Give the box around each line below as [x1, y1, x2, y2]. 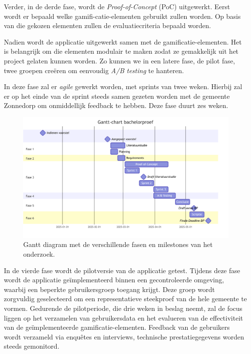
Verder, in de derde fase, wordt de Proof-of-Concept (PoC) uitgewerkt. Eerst [4, 1, 230, 11]
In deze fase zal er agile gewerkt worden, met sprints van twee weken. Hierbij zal [4, 81, 242, 92]
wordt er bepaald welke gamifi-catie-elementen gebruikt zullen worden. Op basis [4, 11, 241, 21]
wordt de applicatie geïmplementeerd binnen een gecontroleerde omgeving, [4, 275, 224, 285]
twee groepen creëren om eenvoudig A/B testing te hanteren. [4, 65, 184, 75]
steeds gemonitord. [4, 341, 59, 351]
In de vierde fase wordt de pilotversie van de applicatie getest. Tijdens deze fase [4, 265, 240, 275]
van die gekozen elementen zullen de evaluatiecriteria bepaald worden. [4, 20, 211, 31]
